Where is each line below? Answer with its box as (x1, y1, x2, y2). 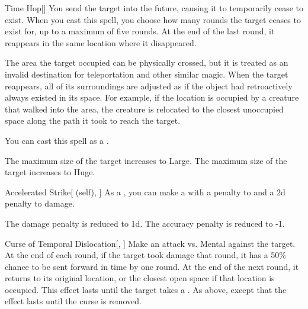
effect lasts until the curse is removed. (5, 295, 142, 307)
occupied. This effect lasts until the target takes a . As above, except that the (5, 283, 287, 295)
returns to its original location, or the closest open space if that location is (5, 272, 275, 284)
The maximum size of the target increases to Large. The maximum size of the (5, 154, 287, 166)
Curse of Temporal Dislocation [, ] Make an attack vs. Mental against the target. (5, 237, 296, 249)
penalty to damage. (5, 197, 75, 210)
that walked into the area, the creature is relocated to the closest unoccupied (5, 102, 284, 115)
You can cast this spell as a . (5, 134, 109, 146)
